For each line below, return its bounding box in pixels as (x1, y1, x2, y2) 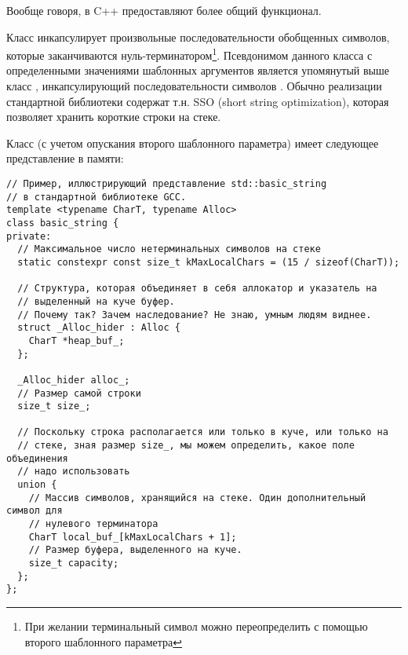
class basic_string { (6, 217, 119, 229)
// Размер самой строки (17, 387, 141, 399)
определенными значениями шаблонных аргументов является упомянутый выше (6, 62, 389, 79)
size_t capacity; (28, 558, 119, 569)
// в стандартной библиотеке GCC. (6, 191, 187, 203)
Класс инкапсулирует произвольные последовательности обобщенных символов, (6, 28, 390, 45)
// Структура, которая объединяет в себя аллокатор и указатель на (17, 283, 377, 295)
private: (6, 230, 52, 242)
